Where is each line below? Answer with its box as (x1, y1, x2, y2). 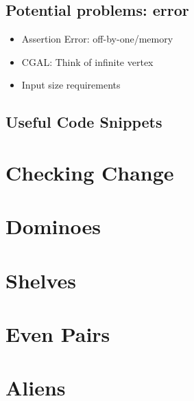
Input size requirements (21, 78, 121, 92)
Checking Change (5, 158, 174, 186)
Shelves (5, 266, 77, 294)
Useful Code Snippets (5, 111, 162, 133)
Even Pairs (5, 320, 110, 348)
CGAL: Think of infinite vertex (21, 54, 154, 69)
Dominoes (5, 212, 101, 240)
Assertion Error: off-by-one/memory (21, 32, 173, 46)
